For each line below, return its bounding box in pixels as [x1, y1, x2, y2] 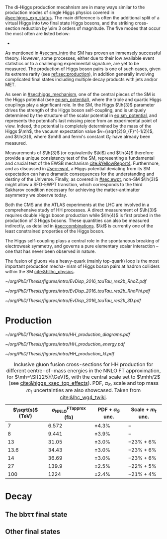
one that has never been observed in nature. [5, 248, 96, 254]
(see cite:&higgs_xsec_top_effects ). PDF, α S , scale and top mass [8, 379, 159, 387]
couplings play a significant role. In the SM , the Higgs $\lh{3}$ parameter [5, 102, 155, 108]
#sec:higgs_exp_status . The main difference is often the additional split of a [5, 15, 160, 20]
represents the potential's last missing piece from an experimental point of [5, 118, 158, 123]
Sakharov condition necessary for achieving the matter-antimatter [5, 187, 140, 193]
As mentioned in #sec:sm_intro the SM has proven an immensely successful [5, 50, 162, 56]
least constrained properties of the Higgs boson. [5, 228, 105, 234]
